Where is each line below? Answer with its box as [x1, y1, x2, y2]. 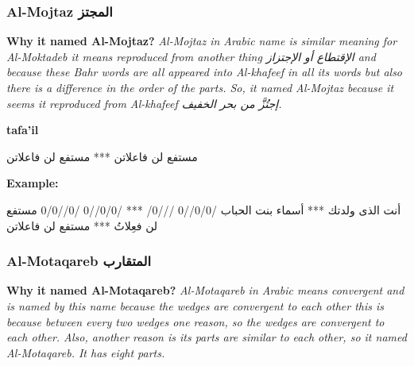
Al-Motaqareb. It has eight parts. [6, 344, 165, 360]
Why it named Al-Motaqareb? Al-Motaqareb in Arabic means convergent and [6, 282, 404, 299]
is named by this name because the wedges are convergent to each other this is [6, 297, 385, 314]
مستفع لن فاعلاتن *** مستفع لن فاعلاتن [6, 148, 198, 164]
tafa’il [6, 121, 39, 138]
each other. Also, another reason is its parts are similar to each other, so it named [6, 329, 407, 345]
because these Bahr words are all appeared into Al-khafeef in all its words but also [6, 64, 403, 80]
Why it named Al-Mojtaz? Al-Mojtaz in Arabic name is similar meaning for [6, 33, 397, 49]
